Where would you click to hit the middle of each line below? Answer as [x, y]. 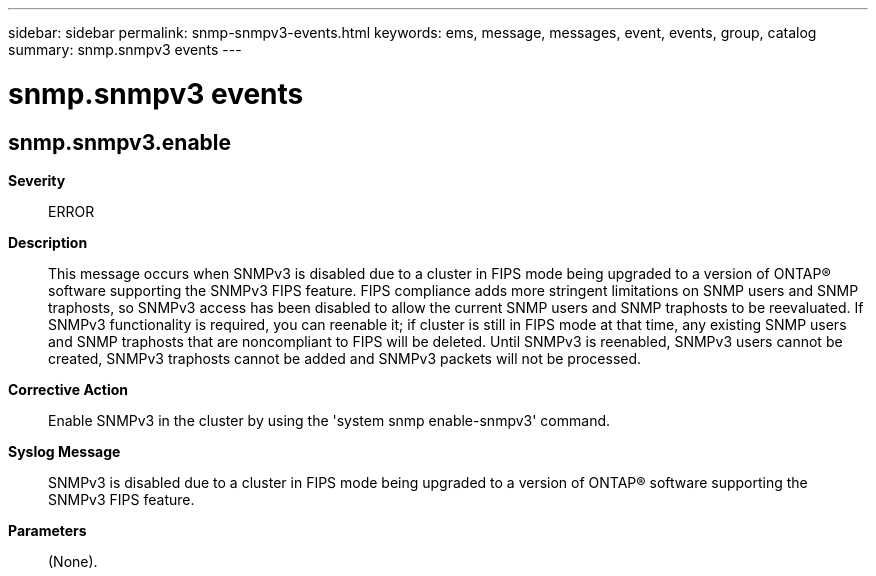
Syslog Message [64, 451]
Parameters [47, 530]
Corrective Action [68, 389]
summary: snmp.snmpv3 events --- [125, 49]
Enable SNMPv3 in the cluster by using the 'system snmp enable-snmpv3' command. [329, 420]
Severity [37, 180]
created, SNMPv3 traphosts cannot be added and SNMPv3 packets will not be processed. [345, 358]
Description [48, 242]
